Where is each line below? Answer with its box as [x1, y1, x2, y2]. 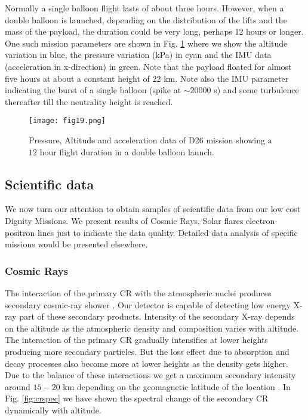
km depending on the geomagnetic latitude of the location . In [63, 380, 291, 393]
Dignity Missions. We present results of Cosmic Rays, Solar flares [5, 214, 244, 226]
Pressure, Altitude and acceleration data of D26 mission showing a [29, 134, 272, 146]
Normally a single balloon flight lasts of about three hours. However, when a [5, 2, 284, 14]
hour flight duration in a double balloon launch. [39, 145, 214, 158]
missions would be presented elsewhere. [5, 238, 148, 250]
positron [5, 226, 35, 238]
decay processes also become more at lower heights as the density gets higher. [5, 357, 288, 369]
